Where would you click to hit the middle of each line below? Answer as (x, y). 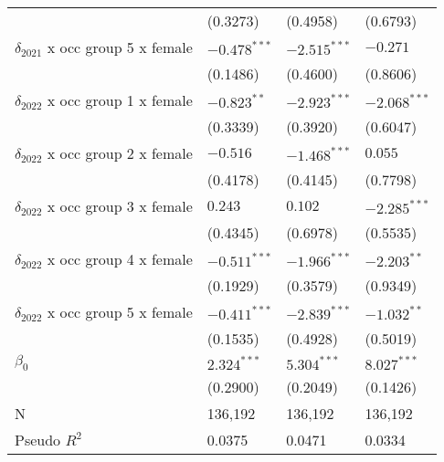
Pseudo (38, 440)
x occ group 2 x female (120, 153)
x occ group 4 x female (120, 259)
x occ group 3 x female (120, 206)
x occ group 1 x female (120, 100)
